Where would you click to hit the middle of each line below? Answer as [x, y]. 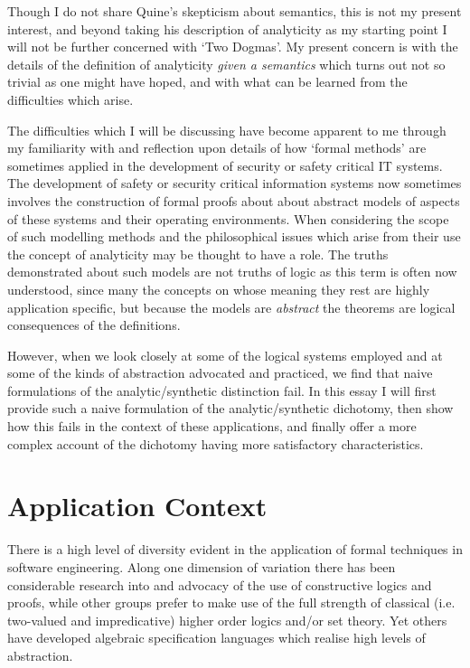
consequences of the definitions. [94, 325]
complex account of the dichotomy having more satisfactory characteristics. [216, 443]
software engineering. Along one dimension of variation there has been [202, 566]
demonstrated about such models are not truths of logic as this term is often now [232, 272]
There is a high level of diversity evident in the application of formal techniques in [235, 549]
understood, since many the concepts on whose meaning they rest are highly [219, 289]
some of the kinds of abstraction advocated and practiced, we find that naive [220, 373]
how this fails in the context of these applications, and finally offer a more [212, 426]
